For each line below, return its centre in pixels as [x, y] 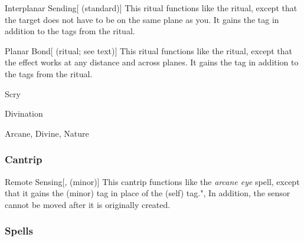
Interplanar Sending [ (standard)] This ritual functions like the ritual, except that [151, 8]
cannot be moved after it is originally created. [88, 204]
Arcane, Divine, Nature [47, 133]
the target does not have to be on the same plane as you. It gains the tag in [142, 19]
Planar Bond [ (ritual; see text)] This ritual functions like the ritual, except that [148, 50]
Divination [24, 113]
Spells [19, 231]
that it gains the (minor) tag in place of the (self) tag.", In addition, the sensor [148, 193]
